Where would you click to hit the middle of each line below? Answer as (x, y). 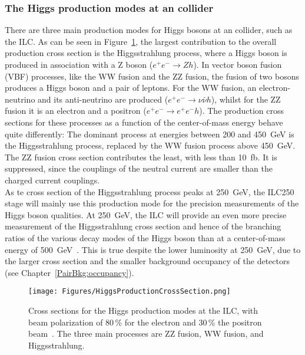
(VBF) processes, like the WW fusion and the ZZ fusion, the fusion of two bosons (152, 76)
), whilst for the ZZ (246, 99)
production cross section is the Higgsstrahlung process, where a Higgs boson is (146, 53)
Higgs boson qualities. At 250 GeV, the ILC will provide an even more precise (146, 214)
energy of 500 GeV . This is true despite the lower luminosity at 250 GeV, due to (153, 249)
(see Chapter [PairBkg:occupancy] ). (69, 272)
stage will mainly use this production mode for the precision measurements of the (152, 203)
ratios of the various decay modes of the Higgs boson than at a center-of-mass (145, 237)
